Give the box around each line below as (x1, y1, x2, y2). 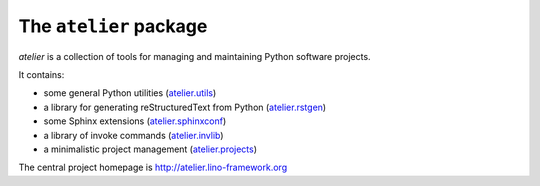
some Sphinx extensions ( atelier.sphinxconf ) (43, 115, 227, 127)
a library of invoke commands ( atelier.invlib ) (43, 129, 224, 141)
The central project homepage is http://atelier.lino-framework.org (18, 161, 288, 174)
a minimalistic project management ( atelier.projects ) (43, 143, 258, 155)
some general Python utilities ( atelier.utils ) (43, 87, 217, 99)
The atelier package (18, 15, 208, 37)
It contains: (18, 68, 65, 80)
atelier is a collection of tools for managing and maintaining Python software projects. (18, 50, 371, 62)
